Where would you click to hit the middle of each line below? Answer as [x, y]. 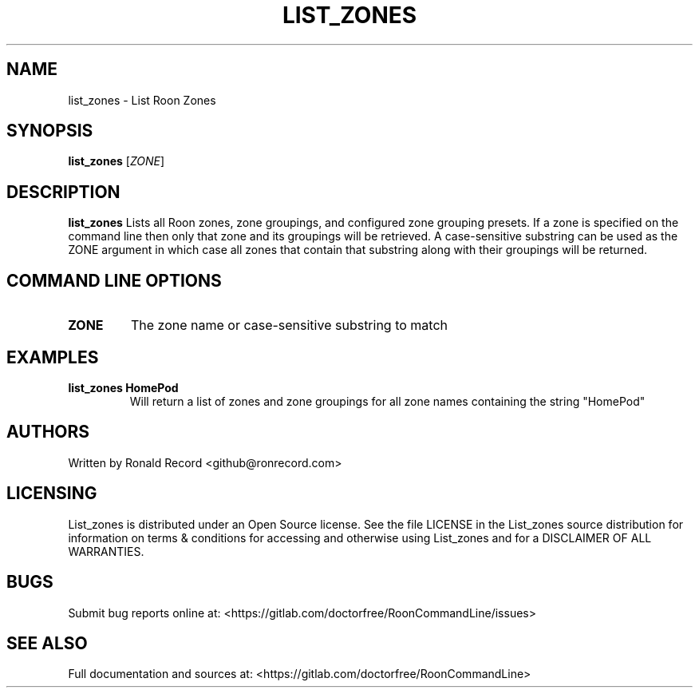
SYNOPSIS [50, 131]
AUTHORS [48, 432]
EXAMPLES [53, 357]
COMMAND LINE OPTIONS [114, 280]
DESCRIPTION [63, 192]
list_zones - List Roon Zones [142, 100]
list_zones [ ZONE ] [116, 161]
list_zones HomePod [123, 387]
